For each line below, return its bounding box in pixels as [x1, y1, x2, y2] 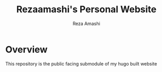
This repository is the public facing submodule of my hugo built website [5, 60, 157, 67]
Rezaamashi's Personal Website [16, 4, 157, 15]
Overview [5, 43, 48, 55]
